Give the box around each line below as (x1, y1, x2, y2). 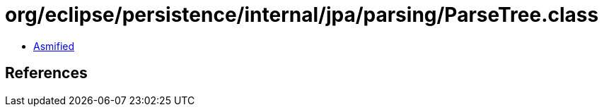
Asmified (33, 39, 75, 52)
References (5, 64, 88, 82)
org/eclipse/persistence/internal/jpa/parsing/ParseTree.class (5, 3, 599, 27)
